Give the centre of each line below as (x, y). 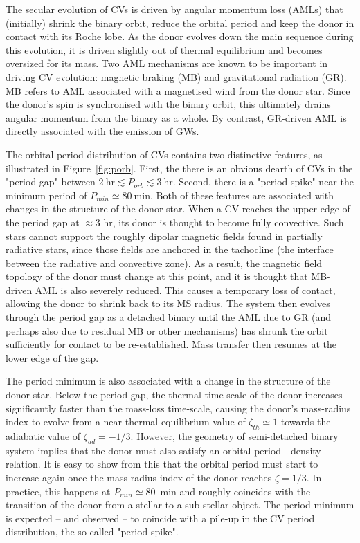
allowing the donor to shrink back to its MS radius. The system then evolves (168, 303)
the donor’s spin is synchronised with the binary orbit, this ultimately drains (168, 104)
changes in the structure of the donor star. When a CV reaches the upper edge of (178, 209)
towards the (306, 422)
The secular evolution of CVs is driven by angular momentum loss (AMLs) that (174, 9)
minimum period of (46, 195)
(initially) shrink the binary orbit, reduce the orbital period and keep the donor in (180, 22)
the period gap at (43, 222)
